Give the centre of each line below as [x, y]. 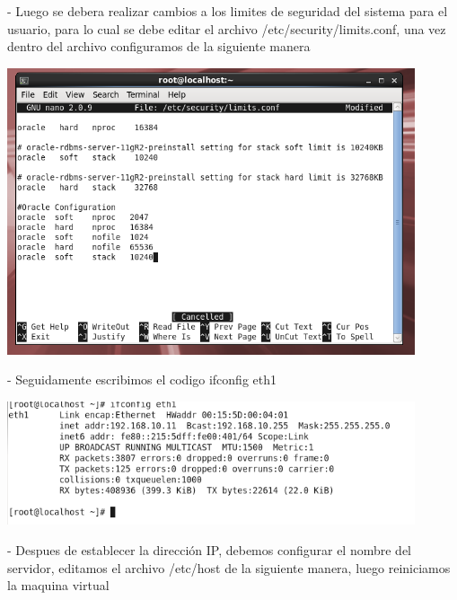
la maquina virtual [58, 585]
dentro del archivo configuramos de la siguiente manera [159, 46]
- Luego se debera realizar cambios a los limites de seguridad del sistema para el [228, 11]
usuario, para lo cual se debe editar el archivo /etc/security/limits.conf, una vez [227, 28]
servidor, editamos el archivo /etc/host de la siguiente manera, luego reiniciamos [229, 567]
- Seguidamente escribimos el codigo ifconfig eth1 [142, 379]
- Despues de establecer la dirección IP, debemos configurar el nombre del [210, 549]
